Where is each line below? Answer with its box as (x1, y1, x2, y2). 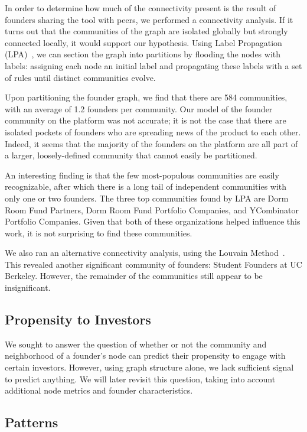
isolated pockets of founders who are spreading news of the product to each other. (5, 125, 301, 138)
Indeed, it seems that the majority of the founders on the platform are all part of (5, 137, 298, 150)
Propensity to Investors (5, 310, 151, 329)
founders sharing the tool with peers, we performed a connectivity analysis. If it (5, 13, 293, 25)
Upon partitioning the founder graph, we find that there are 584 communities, (5, 91, 288, 103)
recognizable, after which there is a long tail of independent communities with (5, 180, 287, 193)
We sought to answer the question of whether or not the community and (5, 337, 267, 350)
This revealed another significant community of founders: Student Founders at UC (5, 258, 302, 270)
